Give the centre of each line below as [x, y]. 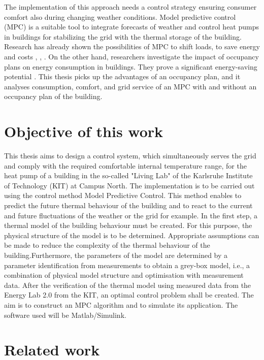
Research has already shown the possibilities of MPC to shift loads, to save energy [132, 46]
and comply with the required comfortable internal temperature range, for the [125, 165]
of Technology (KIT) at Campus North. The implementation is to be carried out [129, 185]
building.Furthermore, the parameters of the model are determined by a [116, 255]
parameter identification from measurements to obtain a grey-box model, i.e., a [127, 265]
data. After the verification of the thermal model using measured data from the [128, 285]
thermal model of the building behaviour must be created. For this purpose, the [128, 225]
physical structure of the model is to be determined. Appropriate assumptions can [132, 235]
